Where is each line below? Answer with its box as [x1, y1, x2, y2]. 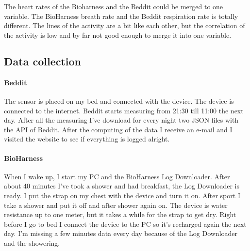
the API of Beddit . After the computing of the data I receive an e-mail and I [4, 124, 233, 134]
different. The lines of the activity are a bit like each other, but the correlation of [4, 20, 245, 31]
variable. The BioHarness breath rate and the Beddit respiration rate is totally [4, 11, 238, 21]
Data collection [4, 53, 82, 68]
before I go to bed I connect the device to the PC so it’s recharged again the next [4, 219, 247, 229]
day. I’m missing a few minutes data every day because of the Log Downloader [4, 228, 238, 238]
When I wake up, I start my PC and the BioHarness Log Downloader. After [4, 171, 230, 181]
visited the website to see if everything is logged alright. [4, 134, 170, 144]
